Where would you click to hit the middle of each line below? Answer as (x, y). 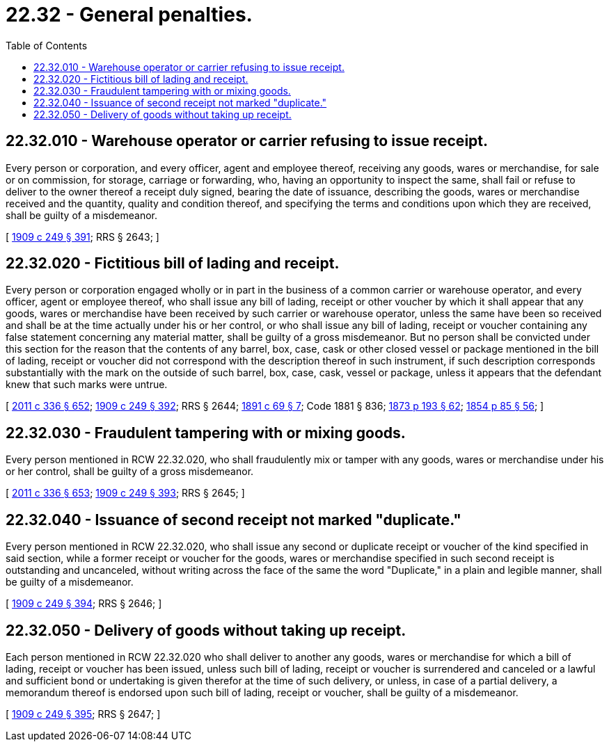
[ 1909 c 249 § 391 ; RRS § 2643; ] (82, 236)
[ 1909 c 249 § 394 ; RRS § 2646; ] (84, 604)
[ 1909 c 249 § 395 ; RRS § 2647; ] (83, 714)
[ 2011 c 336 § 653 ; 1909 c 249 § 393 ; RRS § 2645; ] (125, 493)
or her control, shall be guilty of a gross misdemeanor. (130, 472)
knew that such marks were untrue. (87, 385)
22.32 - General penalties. (129, 15)
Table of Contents (47, 45)
